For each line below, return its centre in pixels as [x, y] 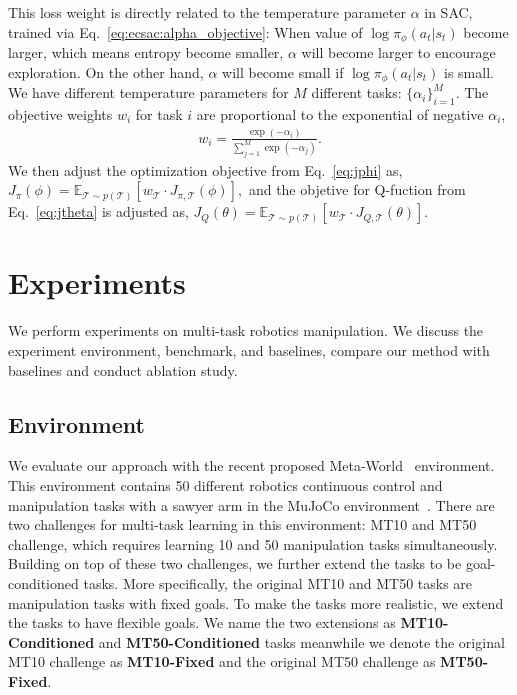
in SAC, [448, 12]
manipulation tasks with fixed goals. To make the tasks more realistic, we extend [256, 602]
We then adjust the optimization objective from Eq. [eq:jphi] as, [205, 169]
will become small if [283, 71]
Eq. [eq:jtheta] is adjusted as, [98, 211]
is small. [469, 71]
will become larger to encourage [398, 52]
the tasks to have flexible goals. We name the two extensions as [202, 622]
